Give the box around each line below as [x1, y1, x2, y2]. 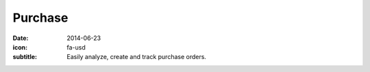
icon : [12, 43, 28, 51]
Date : [12, 34, 29, 42]
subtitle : [12, 53, 38, 61]
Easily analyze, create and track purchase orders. [66, 53, 207, 61]
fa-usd [66, 43, 86, 51]
